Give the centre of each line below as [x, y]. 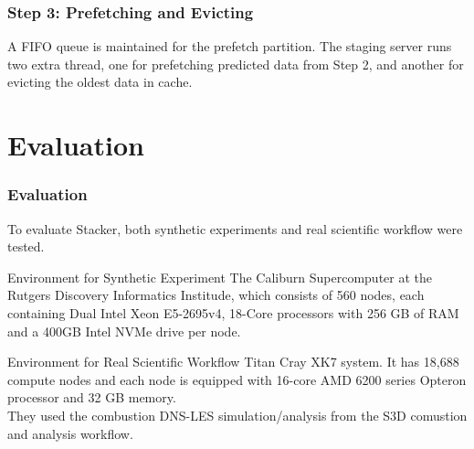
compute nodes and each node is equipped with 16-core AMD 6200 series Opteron [237, 379]
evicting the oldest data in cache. [100, 82]
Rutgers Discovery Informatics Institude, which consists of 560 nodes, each [216, 295]
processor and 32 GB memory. [92, 397]
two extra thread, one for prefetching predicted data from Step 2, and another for [236, 64]
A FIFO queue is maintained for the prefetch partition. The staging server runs [230, 46]
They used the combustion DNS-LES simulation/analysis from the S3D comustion [237, 415]
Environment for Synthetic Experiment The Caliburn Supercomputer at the [220, 277]
